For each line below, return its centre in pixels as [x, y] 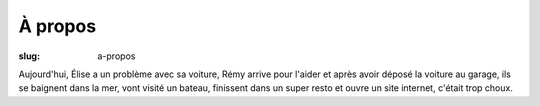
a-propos [116, 56]
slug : [29, 56]
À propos [57, 26]
